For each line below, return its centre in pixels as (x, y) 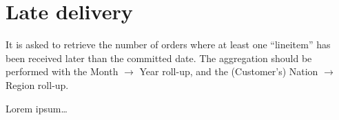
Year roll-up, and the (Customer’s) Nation (229, 71)
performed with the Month (62, 71)
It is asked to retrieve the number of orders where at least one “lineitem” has (168, 44)
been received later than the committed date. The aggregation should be (159, 58)
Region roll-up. (37, 84)
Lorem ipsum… (37, 108)
